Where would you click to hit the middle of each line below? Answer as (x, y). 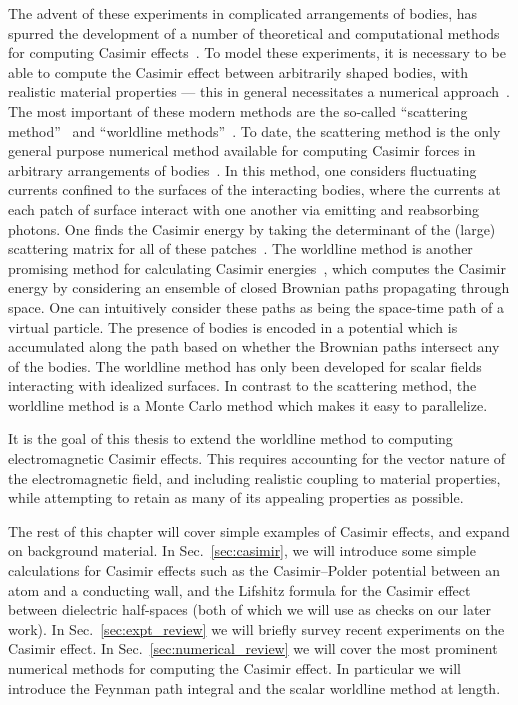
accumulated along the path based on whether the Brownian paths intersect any (254, 346)
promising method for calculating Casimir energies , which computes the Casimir (257, 267)
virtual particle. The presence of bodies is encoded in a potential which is (233, 326)
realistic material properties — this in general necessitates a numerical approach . (259, 91)
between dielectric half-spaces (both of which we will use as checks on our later (250, 609)
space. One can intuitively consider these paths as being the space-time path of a (256, 306)
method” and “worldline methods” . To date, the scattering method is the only (254, 130)
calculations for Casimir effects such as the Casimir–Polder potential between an (254, 570)
